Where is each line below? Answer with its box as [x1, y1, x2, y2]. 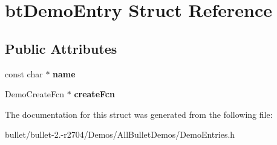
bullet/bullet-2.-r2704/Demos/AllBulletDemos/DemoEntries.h [5, 128, 235, 141]
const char [5, 67, 43, 80]
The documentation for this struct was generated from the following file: [5, 108, 273, 120]
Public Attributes [5, 39, 117, 57]
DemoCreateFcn [5, 88, 65, 100]
